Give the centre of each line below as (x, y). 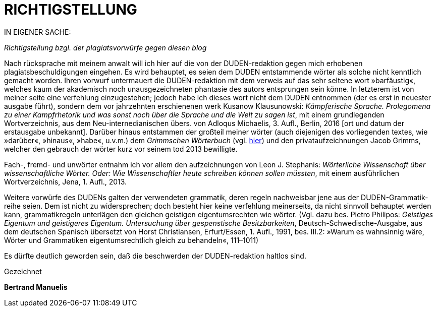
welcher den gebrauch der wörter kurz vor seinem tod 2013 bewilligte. (121, 149)
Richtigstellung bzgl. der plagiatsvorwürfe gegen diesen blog (105, 47)
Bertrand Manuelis (36, 287)
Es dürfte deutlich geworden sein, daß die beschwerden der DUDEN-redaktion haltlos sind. (155, 256)
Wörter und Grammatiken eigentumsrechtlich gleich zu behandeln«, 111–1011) (131, 240)
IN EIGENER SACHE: (38, 32)
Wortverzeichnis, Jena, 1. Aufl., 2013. (66, 181)
